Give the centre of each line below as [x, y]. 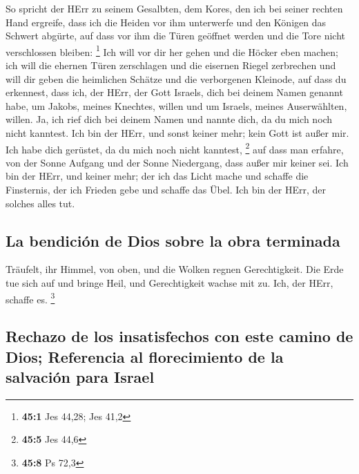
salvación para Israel [80, 377]
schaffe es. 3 [30, 298]
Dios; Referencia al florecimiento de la [145, 356]
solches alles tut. [40, 203]
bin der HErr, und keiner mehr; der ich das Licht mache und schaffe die [157, 176]
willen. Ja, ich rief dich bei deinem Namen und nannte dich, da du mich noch [169, 119]
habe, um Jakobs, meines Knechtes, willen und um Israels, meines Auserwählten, [176, 105]
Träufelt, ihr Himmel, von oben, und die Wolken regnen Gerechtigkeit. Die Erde [175, 269]
